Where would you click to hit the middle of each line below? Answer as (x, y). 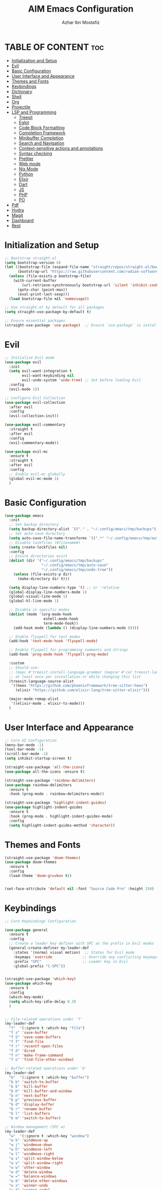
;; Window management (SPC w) (35, 1127)
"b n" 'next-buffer (29, 1095)
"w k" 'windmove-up (29, 1140)
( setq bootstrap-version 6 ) (33, 263)
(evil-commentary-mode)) (34, 443)
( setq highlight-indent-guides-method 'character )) (62, 825)
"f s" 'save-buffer (29, 1033)
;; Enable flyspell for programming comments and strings (69, 650)
